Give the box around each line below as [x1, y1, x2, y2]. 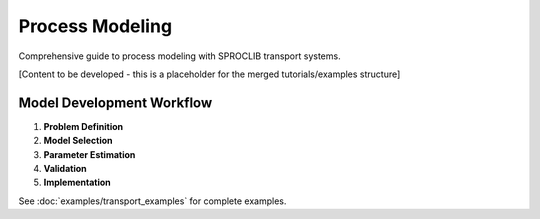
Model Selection [43, 135, 114, 147]
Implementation [43, 176, 112, 189]
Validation [43, 163, 87, 175]
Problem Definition [43, 120, 124, 132]
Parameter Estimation [43, 148, 136, 160]
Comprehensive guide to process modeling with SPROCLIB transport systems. [18, 50, 341, 62]
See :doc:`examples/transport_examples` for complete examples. [18, 195, 287, 207]
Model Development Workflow [18, 94, 213, 111]
